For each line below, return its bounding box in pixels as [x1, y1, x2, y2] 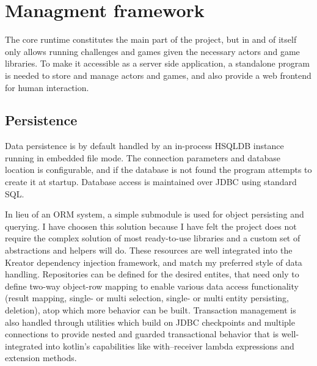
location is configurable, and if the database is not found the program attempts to [5, 163, 312, 176]
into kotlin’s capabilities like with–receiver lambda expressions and [45, 339, 294, 352]
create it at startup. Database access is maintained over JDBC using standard [5, 175, 297, 188]
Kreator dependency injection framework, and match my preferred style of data [5, 255, 302, 268]
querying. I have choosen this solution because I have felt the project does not [5, 219, 297, 232]
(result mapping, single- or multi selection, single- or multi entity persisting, [5, 291, 289, 304]
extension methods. [5, 351, 77, 364]
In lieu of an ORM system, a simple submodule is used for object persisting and [5, 208, 304, 221]
